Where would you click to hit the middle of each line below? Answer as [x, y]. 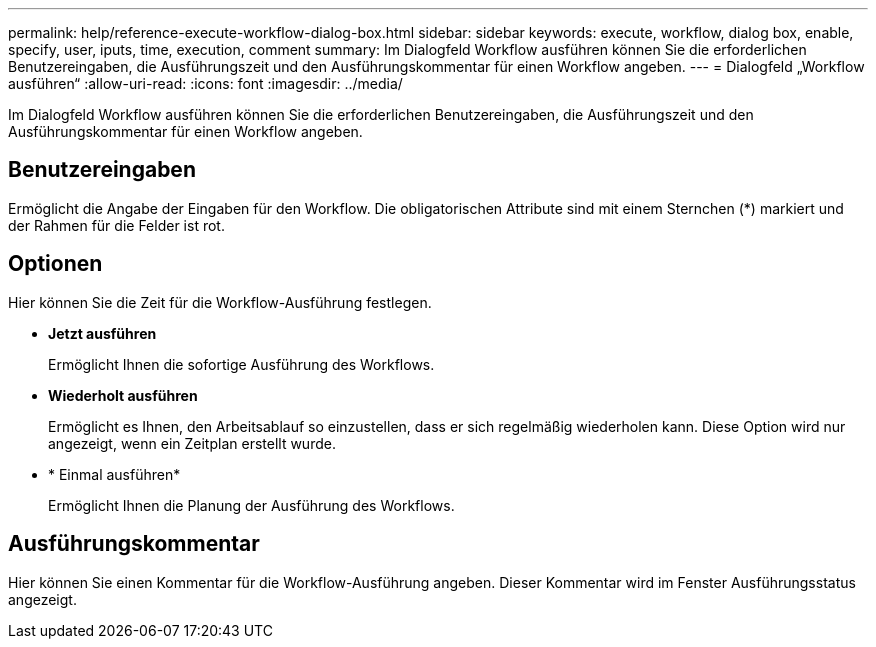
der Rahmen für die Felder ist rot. [116, 225]
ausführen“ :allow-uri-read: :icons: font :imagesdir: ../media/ [205, 83]
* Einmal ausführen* [114, 474]
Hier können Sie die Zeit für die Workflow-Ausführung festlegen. [220, 302]
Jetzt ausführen [102, 333]
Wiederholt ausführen [123, 395]
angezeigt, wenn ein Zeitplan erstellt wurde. [192, 443]
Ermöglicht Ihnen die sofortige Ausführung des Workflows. [241, 364]
